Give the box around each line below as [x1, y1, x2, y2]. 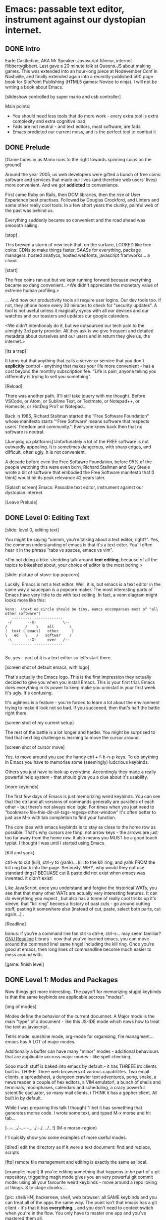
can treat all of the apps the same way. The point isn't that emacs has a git [5, 1200, 157, 1206]
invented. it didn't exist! [5, 875, 53, 881]
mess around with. [5, 951, 43, 957]
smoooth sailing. [5, 222, 39, 228]
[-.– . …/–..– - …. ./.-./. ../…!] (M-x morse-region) [5, 1125, 97, 1131]
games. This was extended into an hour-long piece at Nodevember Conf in [5, 68, 158, 74]
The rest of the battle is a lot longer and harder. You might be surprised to [5, 729, 156, 735]
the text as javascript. [5, 1024, 49, 1030]
